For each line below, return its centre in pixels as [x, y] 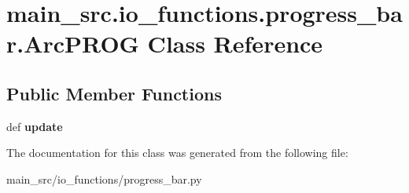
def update [35, 126]
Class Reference [235, 44]
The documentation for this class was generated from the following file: [177, 153]
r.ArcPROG [73, 44]
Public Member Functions [114, 93]
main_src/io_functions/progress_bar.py [104, 178]
